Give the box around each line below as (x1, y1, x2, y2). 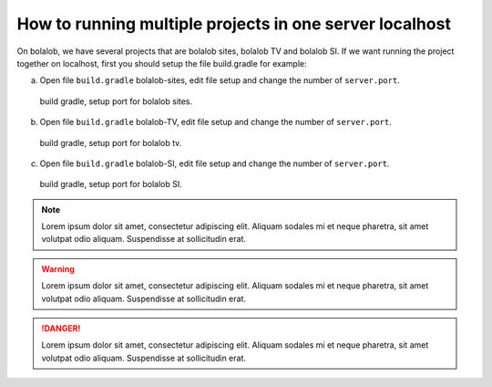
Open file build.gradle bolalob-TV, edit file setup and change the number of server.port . (39, 117, 392, 128)
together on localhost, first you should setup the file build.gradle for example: (16, 58, 307, 68)
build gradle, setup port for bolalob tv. (39, 137, 182, 148)
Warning (41, 263, 75, 274)
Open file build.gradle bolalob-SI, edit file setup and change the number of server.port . (39, 158, 390, 169)
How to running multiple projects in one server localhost (16, 14, 451, 34)
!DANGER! (41, 323, 81, 334)
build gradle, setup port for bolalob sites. (39, 96, 193, 107)
